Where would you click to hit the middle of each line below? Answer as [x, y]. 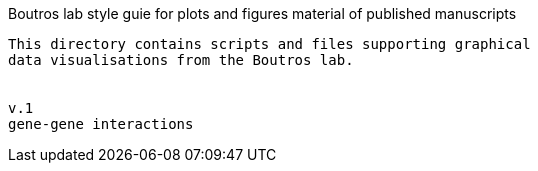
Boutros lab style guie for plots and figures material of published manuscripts [262, 13]
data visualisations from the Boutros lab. [181, 60]
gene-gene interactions [101, 124]
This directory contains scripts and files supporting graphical [269, 44]
